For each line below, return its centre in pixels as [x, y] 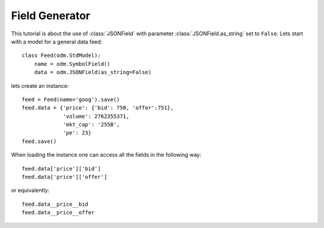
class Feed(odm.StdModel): [61, 56]
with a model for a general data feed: [57, 41]
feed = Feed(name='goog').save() [71, 99]
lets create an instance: [40, 86]
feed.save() [39, 141]
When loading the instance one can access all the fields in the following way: [106, 155]
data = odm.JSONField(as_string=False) [93, 72]
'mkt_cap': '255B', [91, 125]
